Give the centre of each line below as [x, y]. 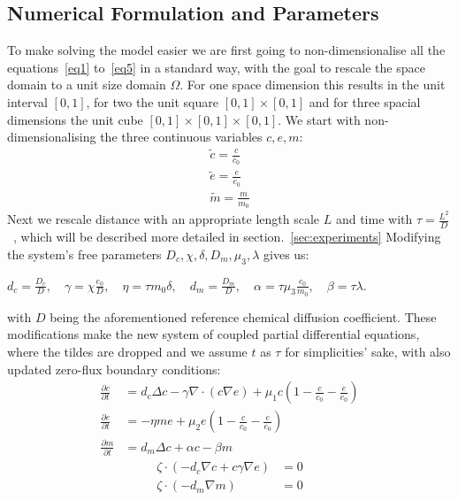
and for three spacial [365, 101]
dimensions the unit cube [75, 119]
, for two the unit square [152, 101]
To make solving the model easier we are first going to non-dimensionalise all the [226, 50]
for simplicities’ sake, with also [368, 351]
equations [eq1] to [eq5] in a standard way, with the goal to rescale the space [216, 67]
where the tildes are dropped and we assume [127, 351]
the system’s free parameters [84, 254]
